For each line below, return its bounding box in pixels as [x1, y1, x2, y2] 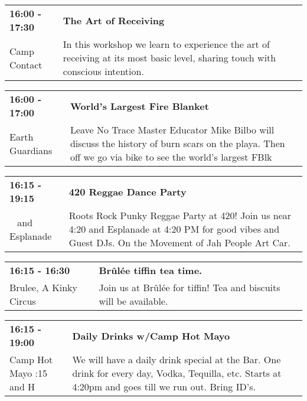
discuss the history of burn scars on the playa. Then [70, 136, 285, 150]
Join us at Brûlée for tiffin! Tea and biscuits [99, 281, 280, 294]
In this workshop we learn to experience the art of [63, 37, 270, 51]
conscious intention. [63, 64, 144, 78]
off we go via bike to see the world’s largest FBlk [70, 150, 272, 164]
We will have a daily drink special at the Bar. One [72, 353, 281, 366]
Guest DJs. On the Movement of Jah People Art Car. [68, 236, 290, 249]
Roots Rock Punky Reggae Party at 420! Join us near [68, 208, 292, 222]
